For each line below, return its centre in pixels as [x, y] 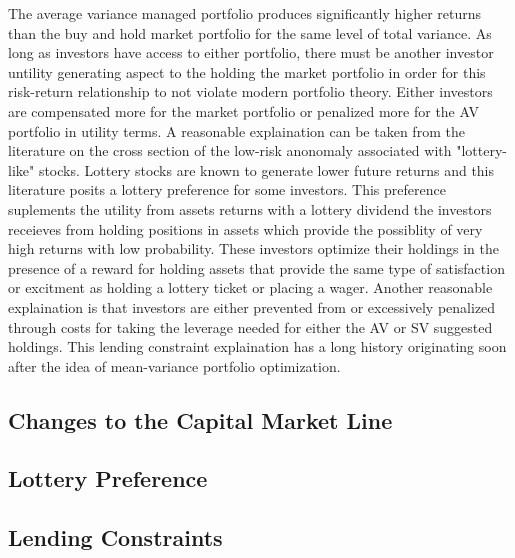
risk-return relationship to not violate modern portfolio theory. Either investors [250, 91]
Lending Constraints [115, 537]
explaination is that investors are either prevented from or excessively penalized [252, 306]
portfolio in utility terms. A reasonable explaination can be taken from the [236, 130]
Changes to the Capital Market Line [200, 419]
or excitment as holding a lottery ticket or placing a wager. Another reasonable [250, 287]
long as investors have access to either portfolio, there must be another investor [251, 52]
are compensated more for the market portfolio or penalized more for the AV [243, 110]
